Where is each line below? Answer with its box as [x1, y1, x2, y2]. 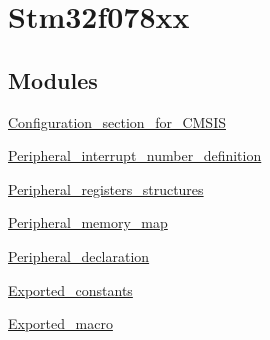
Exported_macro [8, 313, 113, 334]
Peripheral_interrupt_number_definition [8, 145, 262, 166]
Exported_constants [8, 279, 133, 300]
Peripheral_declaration [8, 245, 150, 266]
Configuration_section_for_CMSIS [8, 111, 226, 132]
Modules [8, 64, 98, 95]
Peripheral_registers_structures [8, 178, 204, 199]
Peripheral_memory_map [8, 212, 168, 233]
